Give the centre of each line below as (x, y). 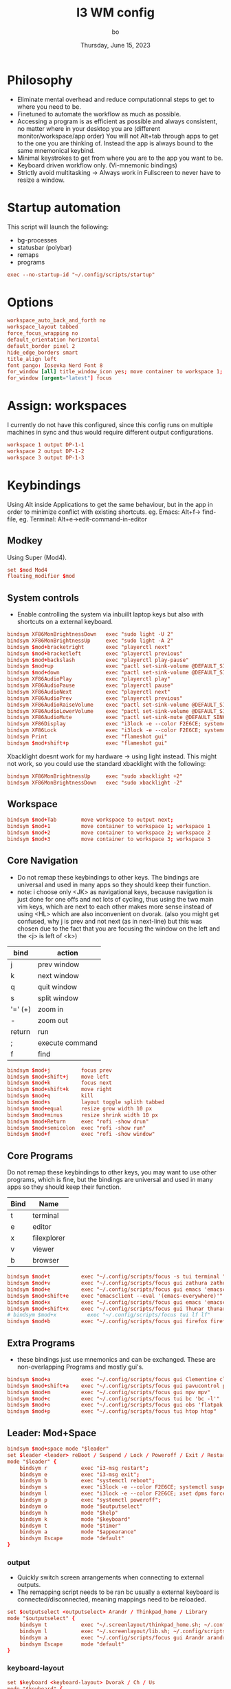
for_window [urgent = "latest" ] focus (59, 378)
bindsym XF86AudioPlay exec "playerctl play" (89, 679)
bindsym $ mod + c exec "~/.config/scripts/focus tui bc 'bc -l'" (113, 1399)
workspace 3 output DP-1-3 (46, 457)
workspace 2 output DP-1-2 (46, 451)
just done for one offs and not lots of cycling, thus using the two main (115, 899)
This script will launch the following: (58, 227)
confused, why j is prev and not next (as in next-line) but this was (110, 921)
